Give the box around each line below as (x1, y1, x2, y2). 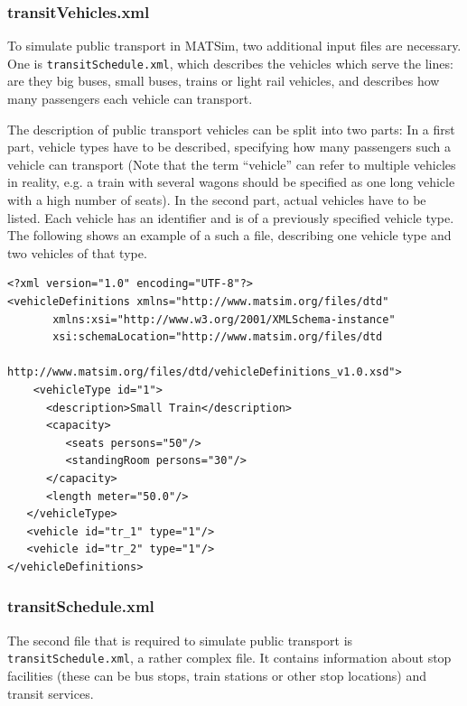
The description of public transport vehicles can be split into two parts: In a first (7, 119, 455, 138)
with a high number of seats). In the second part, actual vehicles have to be (7, 190, 426, 209)
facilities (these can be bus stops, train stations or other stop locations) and (7, 665, 426, 684)
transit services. (7, 683, 94, 702)
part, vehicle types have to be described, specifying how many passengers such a (7, 137, 452, 156)
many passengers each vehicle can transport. (7, 89, 253, 108)
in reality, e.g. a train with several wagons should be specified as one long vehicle (7, 172, 455, 191)
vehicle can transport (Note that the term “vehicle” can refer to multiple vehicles (7, 154, 456, 173)
